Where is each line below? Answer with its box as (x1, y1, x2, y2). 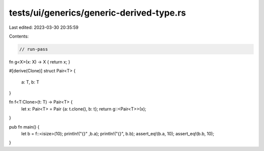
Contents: (9, 33, 29, 39)
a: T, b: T (21, 79, 39, 85)
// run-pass (19, 46, 48, 52)
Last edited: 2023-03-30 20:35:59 (9, 24, 79, 30)
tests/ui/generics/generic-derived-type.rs (9, 7, 186, 18)
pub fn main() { (9, 124, 40, 129)
